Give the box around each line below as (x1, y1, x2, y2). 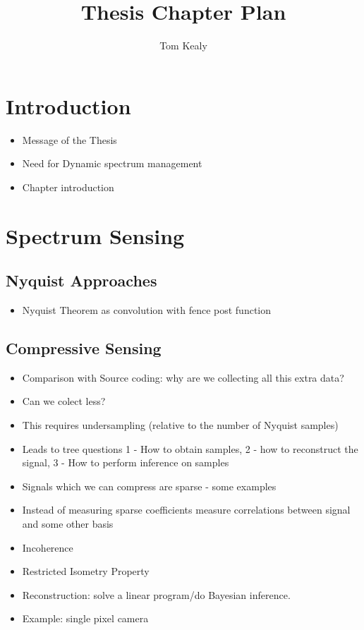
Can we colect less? (22, 394, 106, 408)
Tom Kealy (159, 38, 207, 53)
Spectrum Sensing (6, 221, 185, 250)
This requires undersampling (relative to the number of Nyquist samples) (22, 418, 339, 432)
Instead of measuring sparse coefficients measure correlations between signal (22, 502, 351, 517)
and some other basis (22, 516, 114, 531)
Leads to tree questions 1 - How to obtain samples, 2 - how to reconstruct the (22, 441, 358, 456)
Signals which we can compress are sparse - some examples (22, 478, 277, 493)
